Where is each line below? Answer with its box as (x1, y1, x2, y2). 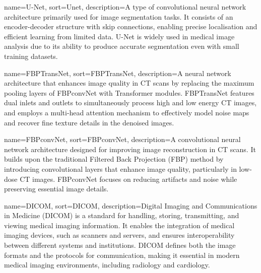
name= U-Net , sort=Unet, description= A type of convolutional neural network (4, 2, 246, 12)
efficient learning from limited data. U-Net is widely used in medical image (4, 31, 235, 41)
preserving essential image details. (4, 183, 109, 194)
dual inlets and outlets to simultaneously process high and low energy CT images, (4, 97, 257, 108)
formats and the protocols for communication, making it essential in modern (4, 249, 240, 260)
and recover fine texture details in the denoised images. (4, 117, 174, 127)
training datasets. (4, 50, 58, 61)
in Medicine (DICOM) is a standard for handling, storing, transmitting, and (4, 210, 239, 221)
